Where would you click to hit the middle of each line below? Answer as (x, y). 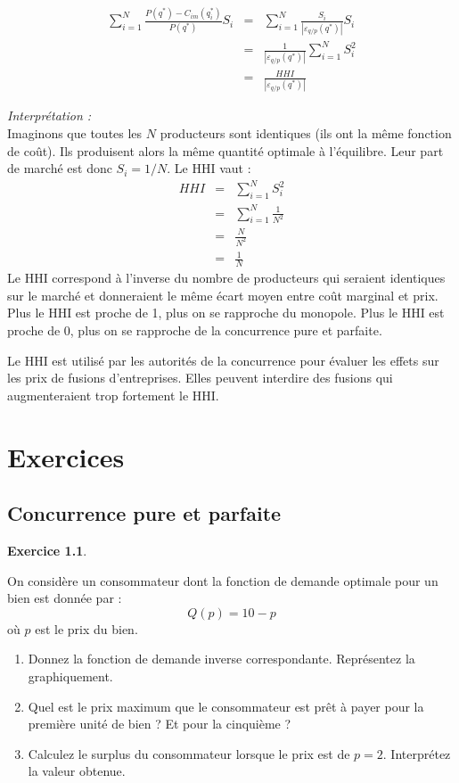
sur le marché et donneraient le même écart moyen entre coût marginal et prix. (223, 295)
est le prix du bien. (86, 628)
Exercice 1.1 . (47, 550)
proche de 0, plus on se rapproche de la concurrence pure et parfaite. (195, 330)
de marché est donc (60, 168)
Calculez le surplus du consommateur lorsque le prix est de (189, 753)
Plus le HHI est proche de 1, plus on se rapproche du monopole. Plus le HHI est (226, 313)
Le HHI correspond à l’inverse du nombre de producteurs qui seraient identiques (226, 278)
